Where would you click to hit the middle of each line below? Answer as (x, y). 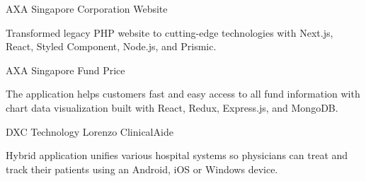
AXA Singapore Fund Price (65, 70)
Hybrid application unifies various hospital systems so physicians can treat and (177, 155)
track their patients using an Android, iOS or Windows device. (142, 169)
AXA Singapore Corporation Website (87, 8)
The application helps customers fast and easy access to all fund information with (183, 94)
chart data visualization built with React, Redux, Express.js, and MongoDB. (172, 107)
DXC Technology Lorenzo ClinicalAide (90, 131)
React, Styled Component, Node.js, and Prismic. (111, 46)
